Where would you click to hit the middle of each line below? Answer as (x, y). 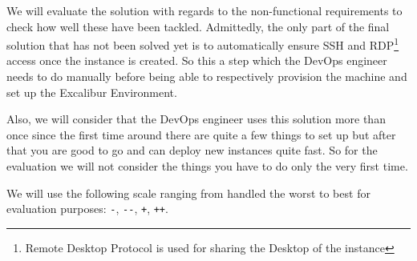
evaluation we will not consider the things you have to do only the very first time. (207, 166)
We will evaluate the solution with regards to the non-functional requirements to (204, 10)
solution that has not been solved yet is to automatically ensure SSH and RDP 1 (203, 44)
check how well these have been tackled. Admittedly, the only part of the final (198, 26)
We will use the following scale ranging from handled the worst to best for (188, 193)
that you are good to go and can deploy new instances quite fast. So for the (192, 150)
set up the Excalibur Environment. (92, 92)
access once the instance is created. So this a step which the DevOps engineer (197, 60)
